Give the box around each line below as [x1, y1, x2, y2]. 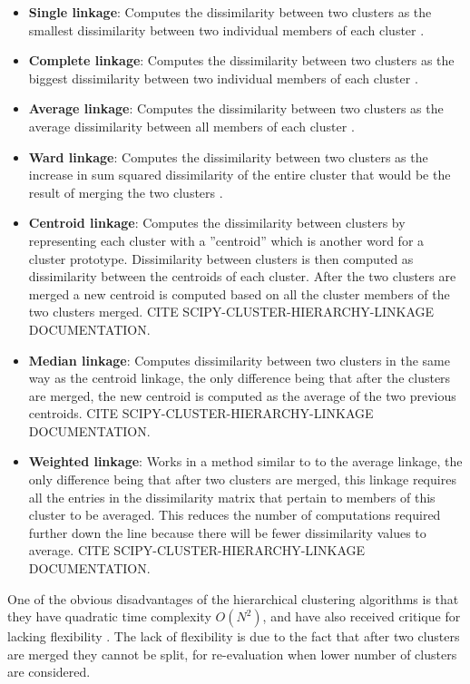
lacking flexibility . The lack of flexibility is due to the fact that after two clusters [7, 627, 460, 646]
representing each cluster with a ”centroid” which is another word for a [28, 230, 425, 249]
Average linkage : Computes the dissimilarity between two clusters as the [28, 99, 444, 118]
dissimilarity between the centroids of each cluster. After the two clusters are [28, 267, 456, 286]
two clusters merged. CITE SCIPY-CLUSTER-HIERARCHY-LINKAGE [28, 302, 435, 321]
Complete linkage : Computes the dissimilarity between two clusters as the [28, 51, 455, 70]
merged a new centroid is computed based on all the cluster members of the [28, 284, 450, 303]
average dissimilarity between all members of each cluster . [28, 116, 355, 135]
